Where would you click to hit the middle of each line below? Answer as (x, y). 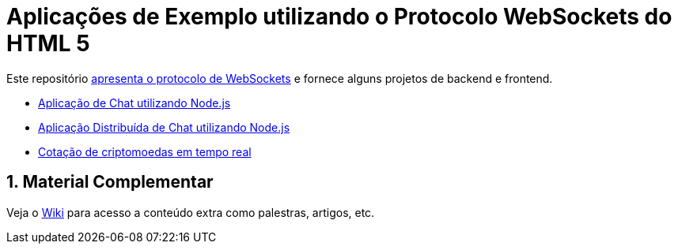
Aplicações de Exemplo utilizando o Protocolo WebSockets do (339, 17)
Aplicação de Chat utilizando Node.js (134, 103)
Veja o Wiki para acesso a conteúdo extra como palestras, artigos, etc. (191, 212)
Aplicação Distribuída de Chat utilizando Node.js (164, 127)
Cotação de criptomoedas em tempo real (145, 151)
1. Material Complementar (110, 182)
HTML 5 (48, 43)
